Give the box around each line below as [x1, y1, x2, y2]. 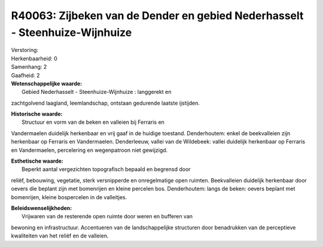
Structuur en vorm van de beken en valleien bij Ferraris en [22, 118, 164, 126]
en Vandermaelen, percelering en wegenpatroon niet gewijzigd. [11, 147, 168, 154]
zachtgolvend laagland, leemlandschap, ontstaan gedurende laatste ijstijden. [11, 99, 200, 106]
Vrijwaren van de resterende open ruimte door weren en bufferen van [22, 213, 193, 220]
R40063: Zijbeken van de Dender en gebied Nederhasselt [11, 9, 304, 22]
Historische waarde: [11, 111, 63, 118]
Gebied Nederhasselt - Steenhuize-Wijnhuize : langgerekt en [22, 89, 172, 96]
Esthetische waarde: [11, 157, 64, 164]
